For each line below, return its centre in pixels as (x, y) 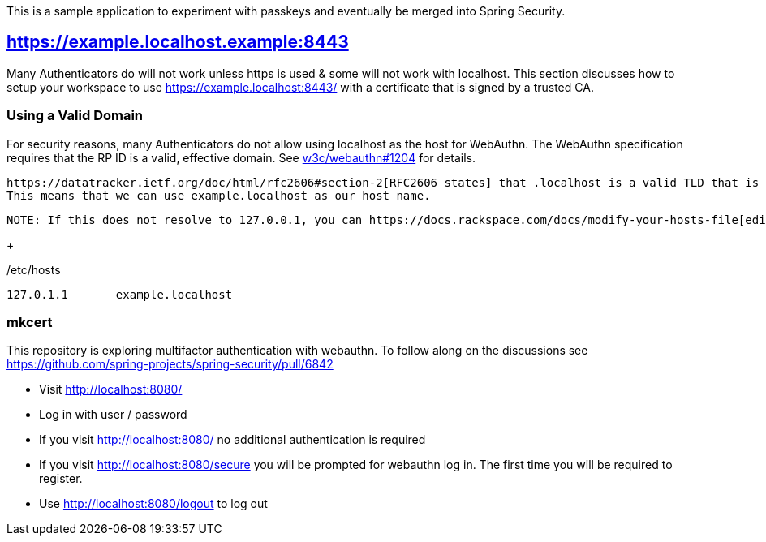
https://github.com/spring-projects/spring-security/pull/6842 (170, 364)
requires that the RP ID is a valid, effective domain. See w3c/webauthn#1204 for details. (241, 157)
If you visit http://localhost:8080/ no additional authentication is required (232, 440)
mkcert (30, 322)
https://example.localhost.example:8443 (178, 42)
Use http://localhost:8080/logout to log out (153, 504)
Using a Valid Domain (75, 116)
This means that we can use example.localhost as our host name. (219, 195)
